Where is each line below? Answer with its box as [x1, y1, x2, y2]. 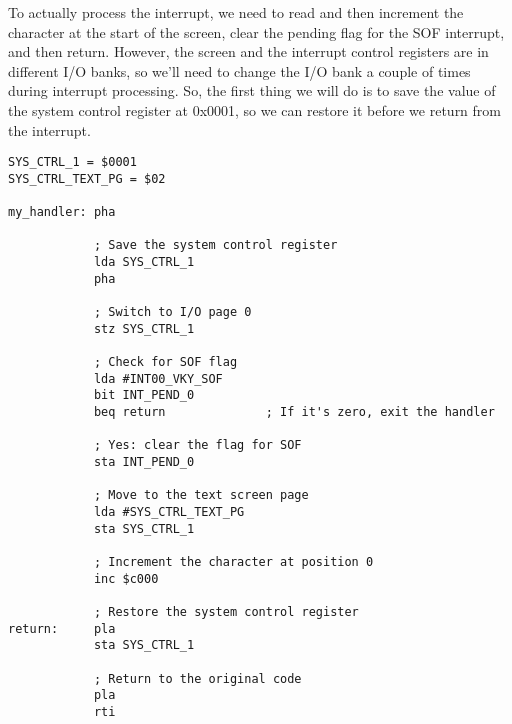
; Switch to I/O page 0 [93, 305, 252, 320]
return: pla [8, 621, 116, 636]
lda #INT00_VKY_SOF [93, 371, 223, 386]
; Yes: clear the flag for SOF [93, 438, 302, 453]
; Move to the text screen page [93, 488, 309, 503]
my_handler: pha [8, 205, 116, 220]
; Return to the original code [93, 671, 302, 686]
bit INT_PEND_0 [93, 388, 195, 403]
